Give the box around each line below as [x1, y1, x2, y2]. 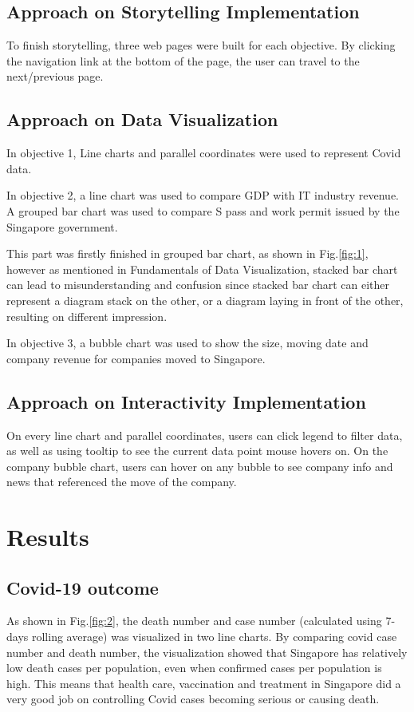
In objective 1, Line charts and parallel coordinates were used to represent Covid [6, 144, 401, 161]
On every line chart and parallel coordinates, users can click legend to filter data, [6, 426, 403, 443]
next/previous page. [6, 68, 104, 85]
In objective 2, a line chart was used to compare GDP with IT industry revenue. [6, 187, 400, 204]
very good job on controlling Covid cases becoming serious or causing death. [6, 690, 380, 707]
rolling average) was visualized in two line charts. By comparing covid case [31, 628, 397, 645]
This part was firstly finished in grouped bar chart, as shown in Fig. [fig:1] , [6, 245, 369, 262]
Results [6, 520, 89, 553]
